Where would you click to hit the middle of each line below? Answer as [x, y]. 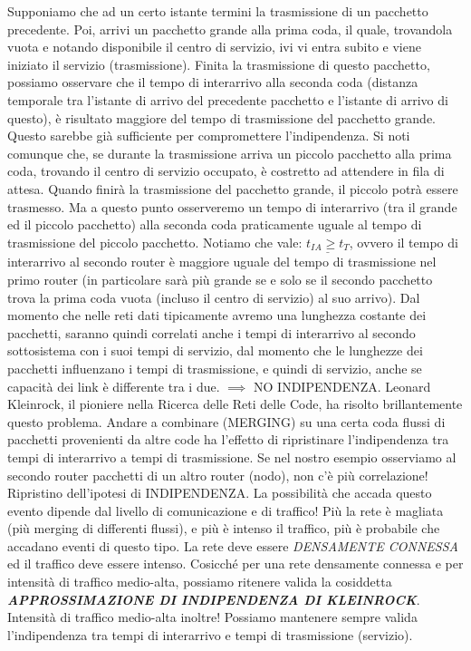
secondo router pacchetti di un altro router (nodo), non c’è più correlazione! [218, 475]
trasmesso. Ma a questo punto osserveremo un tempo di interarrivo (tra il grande [232, 206]
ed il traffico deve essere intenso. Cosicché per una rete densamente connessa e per [235, 564]
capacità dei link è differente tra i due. [114, 386]
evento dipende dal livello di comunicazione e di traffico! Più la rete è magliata [226, 510]
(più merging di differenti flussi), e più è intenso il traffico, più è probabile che [224, 528]
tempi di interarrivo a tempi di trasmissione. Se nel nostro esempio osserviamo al [232, 457]
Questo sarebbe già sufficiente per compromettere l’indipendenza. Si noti [209, 136]
